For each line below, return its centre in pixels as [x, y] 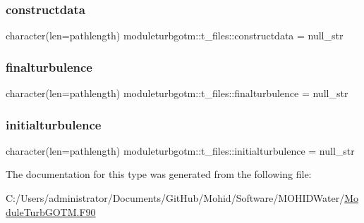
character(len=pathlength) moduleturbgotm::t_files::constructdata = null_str [175, 36]
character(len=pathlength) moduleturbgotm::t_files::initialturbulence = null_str [180, 150]
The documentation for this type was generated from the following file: [159, 174]
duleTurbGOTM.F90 [51, 211]
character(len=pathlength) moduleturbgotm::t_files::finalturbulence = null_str [177, 93]
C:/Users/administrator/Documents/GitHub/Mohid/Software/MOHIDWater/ [175, 198]
